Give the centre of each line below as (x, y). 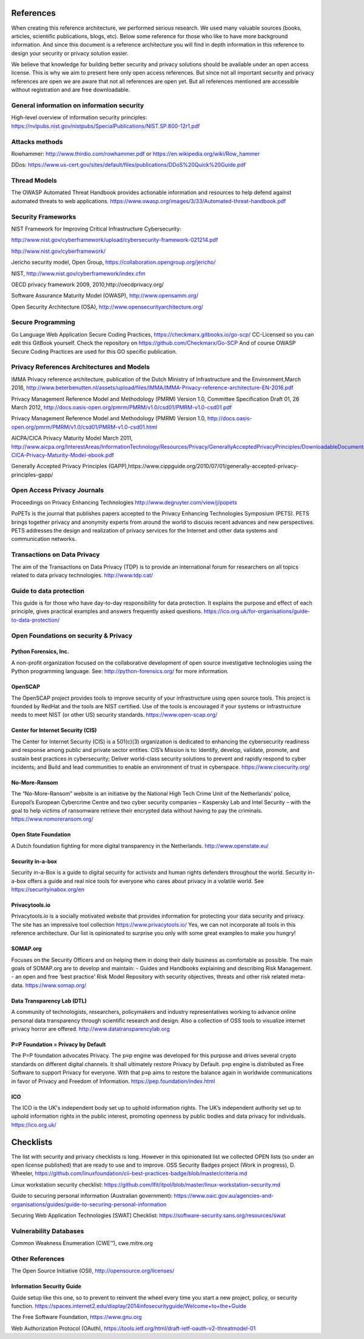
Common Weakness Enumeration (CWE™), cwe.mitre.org (82, 1243)
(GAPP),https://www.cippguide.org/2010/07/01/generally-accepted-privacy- (204, 466)
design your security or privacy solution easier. (70, 53)
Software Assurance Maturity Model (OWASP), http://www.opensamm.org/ (105, 296)
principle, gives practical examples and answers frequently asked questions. (107, 611)
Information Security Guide (46, 1286)
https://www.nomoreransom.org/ (52, 819)
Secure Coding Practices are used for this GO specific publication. (94, 351)
